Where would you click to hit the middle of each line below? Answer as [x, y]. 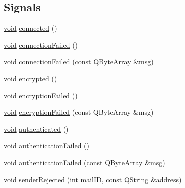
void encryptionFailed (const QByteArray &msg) [79, 112]
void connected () [31, 28]
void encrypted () [31, 78]
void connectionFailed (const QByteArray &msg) [79, 62]
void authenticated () [36, 128]
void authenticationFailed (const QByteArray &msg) [85, 162]
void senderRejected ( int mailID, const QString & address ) [93, 179]
